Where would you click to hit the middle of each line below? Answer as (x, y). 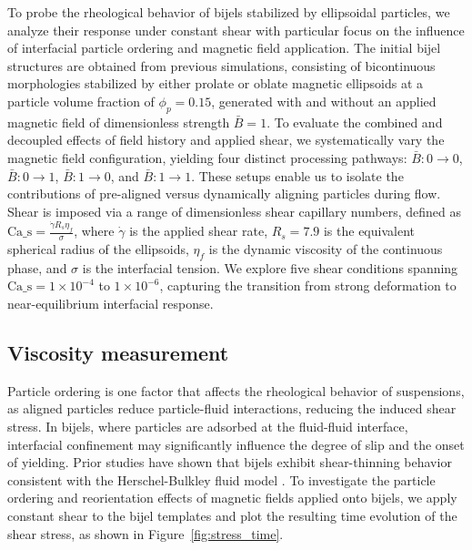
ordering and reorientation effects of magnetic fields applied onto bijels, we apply (232, 498)
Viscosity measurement (118, 352)
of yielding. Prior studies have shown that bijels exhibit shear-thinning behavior (230, 462)
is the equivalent (369, 231)
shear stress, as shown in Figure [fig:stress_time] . (146, 533)
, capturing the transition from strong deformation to (308, 285)
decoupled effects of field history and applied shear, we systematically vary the (226, 140)
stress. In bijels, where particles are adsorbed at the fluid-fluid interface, (208, 426)
